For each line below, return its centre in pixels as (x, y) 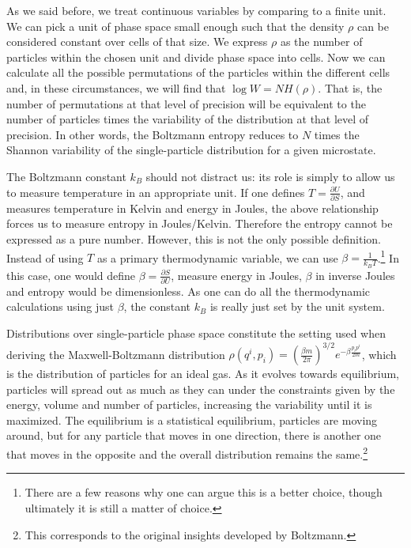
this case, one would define (71, 275)
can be (373, 26)
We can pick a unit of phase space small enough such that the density (175, 26)
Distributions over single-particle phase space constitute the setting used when (196, 333)
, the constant (157, 306)
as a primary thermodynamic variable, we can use (217, 257)
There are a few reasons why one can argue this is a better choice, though (204, 492)
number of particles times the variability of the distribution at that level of (188, 119)
